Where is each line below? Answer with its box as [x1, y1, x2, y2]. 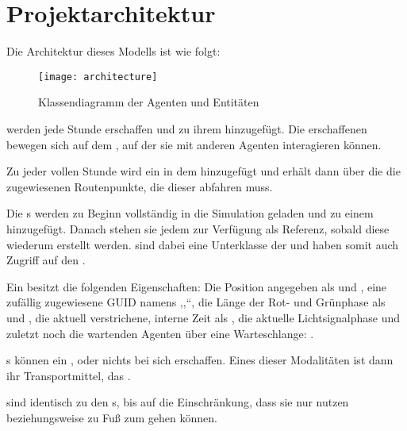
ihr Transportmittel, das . [6, 367, 131, 383]
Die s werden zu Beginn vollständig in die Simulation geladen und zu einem [6, 205, 374, 221]
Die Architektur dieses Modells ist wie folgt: [6, 43, 221, 60]
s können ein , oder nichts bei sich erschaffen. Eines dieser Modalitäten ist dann [6, 352, 394, 368]
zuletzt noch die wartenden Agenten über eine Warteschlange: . [6, 325, 314, 341]
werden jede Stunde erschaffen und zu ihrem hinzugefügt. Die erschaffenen [6, 120, 367, 137]
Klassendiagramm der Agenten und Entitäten [38, 94, 259, 110]
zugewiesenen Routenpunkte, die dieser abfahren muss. [6, 178, 273, 194]
